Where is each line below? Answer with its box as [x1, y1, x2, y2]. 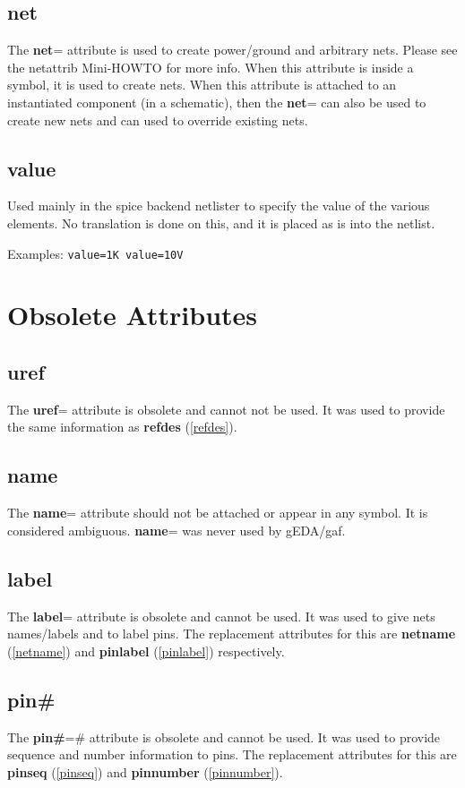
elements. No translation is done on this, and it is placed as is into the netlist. [7, 213, 435, 232]
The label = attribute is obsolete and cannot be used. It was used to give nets [7, 606, 435, 625]
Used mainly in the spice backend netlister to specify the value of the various [7, 196, 430, 215]
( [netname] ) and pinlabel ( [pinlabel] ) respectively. [7, 641, 285, 660]
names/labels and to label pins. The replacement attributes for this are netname [7, 624, 456, 643]
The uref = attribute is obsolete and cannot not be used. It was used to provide [7, 399, 445, 418]
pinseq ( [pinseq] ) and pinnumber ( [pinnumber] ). [7, 762, 283, 781]
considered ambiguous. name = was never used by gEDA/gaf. [7, 520, 346, 539]
